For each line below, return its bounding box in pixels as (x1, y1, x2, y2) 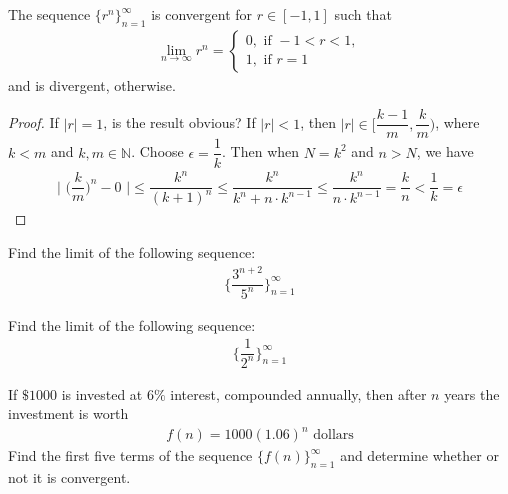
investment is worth (8, 403, 129, 424)
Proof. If (8, 112, 59, 133)
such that (334, 4, 392, 24)
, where (435, 112, 480, 133)
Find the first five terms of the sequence (8, 445, 253, 466)
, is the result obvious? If (103, 112, 256, 133)
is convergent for (151, 4, 253, 24)
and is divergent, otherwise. (8, 74, 176, 95)
